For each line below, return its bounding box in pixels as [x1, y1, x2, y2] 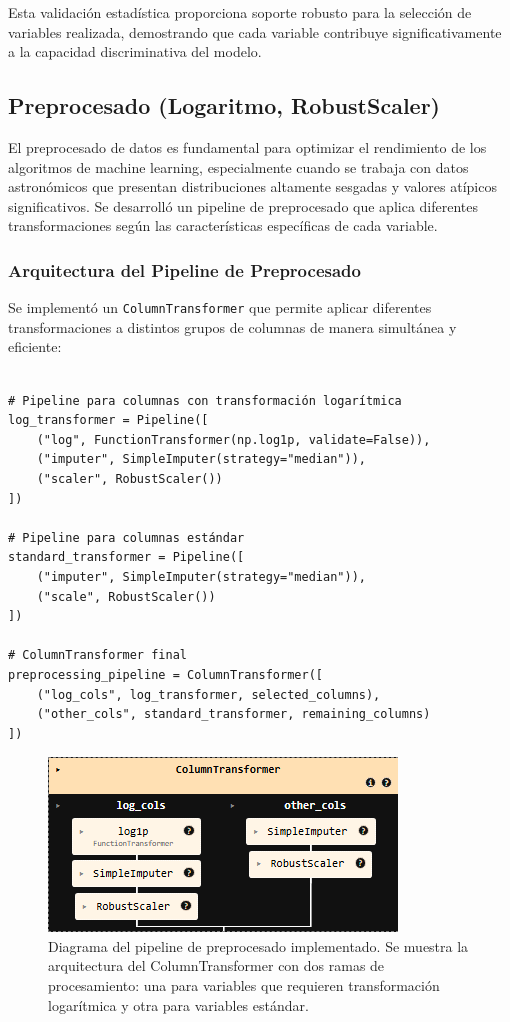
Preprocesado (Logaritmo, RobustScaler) [8, 90, 440, 121]
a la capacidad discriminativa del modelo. [8, 41, 262, 62]
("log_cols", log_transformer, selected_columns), [36, 687, 381, 702]
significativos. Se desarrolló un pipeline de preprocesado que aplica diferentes [8, 195, 478, 216]
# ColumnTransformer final [8, 648, 187, 663]
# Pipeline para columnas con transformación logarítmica [8, 393, 402, 408]
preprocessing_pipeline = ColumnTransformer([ [8, 667, 323, 682]
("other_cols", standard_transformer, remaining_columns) [36, 707, 431, 722]
